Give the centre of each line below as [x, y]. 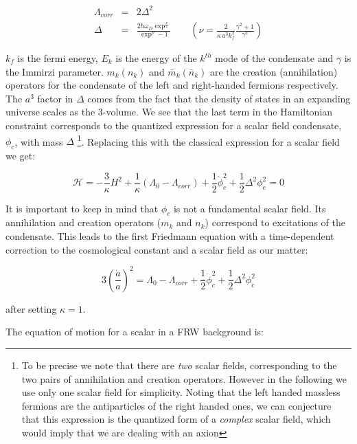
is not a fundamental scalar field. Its [250, 208]
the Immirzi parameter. [55, 71]
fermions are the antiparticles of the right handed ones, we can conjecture [176, 405]
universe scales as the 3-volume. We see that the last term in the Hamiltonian [169, 112]
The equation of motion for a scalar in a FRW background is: [135, 332]
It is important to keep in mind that [82, 208]
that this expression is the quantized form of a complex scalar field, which [176, 419]
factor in [55, 98]
